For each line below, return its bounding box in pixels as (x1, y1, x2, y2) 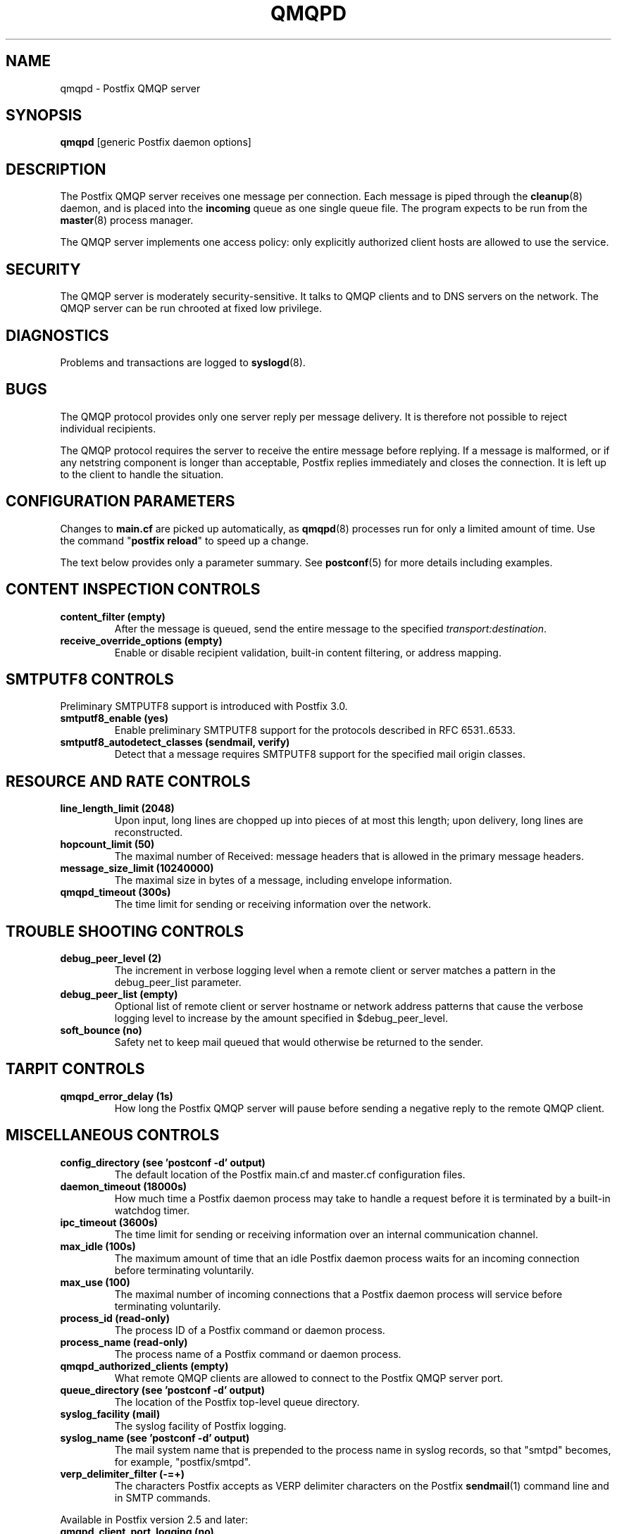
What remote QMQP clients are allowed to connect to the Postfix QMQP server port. (114, 1371, 504, 1384)
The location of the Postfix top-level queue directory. (114, 1395, 360, 1408)
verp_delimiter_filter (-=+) (60, 1467, 185, 1480)
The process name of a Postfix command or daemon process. (114, 1347, 401, 1360)
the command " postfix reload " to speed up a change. (60, 534, 309, 547)
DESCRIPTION (6, 160, 106, 178)
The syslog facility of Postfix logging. (114, 1419, 287, 1432)
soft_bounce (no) (60, 1024, 142, 1037)
